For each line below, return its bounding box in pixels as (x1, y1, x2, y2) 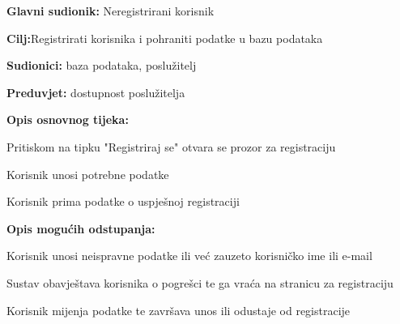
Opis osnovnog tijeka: (6, 111, 129, 128)
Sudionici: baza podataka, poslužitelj (6, 57, 197, 74)
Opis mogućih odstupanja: (6, 220, 155, 237)
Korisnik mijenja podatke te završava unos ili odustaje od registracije (6, 301, 351, 318)
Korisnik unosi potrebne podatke (6, 165, 169, 182)
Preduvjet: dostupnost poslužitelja (6, 83, 185, 100)
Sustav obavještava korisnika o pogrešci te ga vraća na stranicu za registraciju (6, 274, 394, 291)
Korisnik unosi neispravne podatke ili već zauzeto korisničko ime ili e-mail (6, 247, 372, 264)
